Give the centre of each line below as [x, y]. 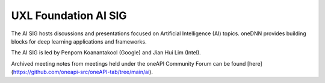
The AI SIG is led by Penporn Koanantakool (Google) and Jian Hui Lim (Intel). [106, 53]
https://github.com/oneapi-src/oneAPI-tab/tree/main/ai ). [83, 72]
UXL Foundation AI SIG [69, 16]
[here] [255, 63]
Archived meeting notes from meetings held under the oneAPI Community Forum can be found [128, 63]
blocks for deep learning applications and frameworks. [79, 41]
